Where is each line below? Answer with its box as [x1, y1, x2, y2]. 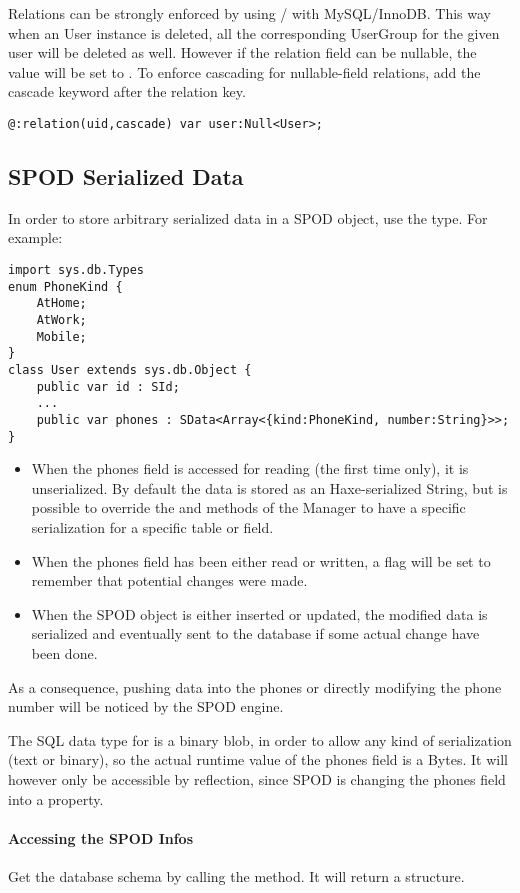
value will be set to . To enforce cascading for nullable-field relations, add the [8, 61, 481, 82]
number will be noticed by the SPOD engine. [8, 696, 284, 717]
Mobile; [36, 329, 87, 344]
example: [8, 227, 63, 248]
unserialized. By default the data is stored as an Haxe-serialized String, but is [31, 477, 508, 498]
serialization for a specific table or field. [31, 517, 274, 538]
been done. [31, 642, 98, 663]
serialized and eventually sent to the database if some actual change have [31, 623, 480, 644]
